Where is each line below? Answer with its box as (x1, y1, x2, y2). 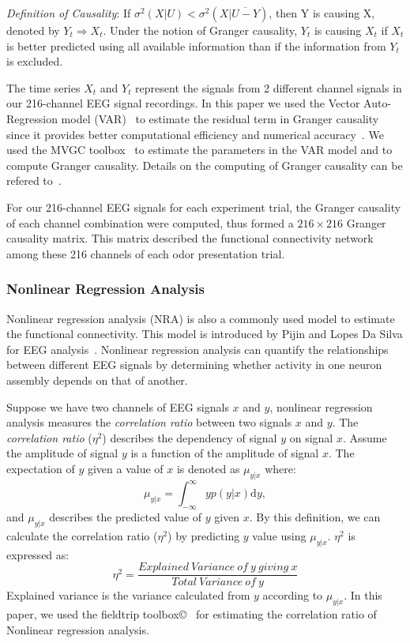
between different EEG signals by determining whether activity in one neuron (6, 356, 382, 373)
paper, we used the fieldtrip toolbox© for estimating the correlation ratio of (6, 606, 377, 622)
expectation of (6, 460, 75, 476)
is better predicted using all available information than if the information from (6, 37, 386, 54)
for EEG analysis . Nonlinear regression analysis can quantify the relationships (6, 340, 389, 357)
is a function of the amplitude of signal (130, 445, 319, 461)
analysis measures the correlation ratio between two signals (6, 414, 292, 431)
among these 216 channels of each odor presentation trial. (6, 245, 285, 261)
